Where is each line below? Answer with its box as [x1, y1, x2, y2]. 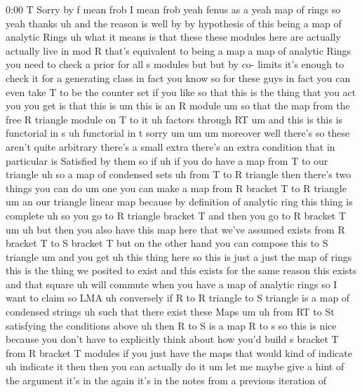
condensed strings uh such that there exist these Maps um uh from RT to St [6, 304, 335, 319]
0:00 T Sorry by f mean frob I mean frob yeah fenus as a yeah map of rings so [6, 2, 341, 16]
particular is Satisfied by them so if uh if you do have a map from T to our [6, 153, 328, 168]
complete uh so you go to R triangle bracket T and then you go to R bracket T [6, 208, 347, 222]
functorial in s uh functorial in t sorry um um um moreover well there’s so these [6, 126, 350, 140]
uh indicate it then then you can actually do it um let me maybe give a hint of [6, 359, 344, 374]
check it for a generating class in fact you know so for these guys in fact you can [6, 70, 351, 85]
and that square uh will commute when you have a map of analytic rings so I [6, 276, 337, 291]
